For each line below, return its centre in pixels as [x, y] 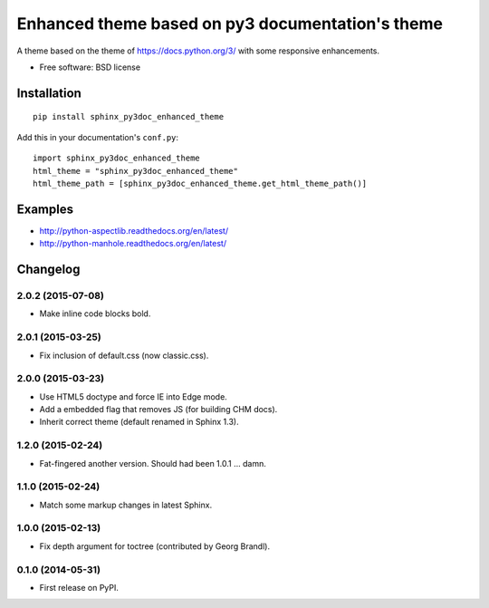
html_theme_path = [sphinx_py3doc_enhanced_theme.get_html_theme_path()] [200, 183]
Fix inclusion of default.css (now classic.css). [124, 355]
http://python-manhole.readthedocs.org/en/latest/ [133, 244]
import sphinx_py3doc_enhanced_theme [117, 158]
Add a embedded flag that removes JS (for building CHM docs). [158, 410]
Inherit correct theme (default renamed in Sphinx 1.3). [139, 422]
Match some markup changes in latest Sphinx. [126, 505]
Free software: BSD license [90, 67]
